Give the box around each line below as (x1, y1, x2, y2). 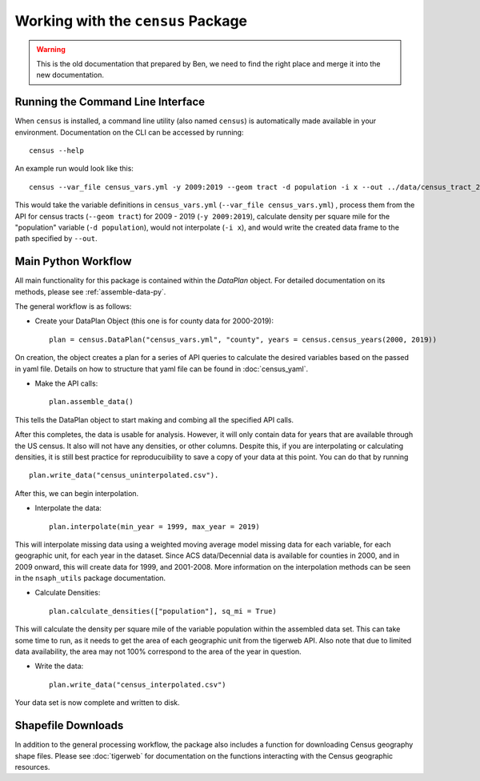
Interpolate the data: (34, 503, 102, 513)
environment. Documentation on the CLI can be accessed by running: (14, 127, 244, 137)
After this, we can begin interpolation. (14, 488, 139, 498)
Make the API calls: (34, 378, 98, 388)
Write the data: (34, 661, 84, 671)
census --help (29, 146, 84, 155)
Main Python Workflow (14, 254, 132, 268)
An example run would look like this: (14, 164, 134, 174)
